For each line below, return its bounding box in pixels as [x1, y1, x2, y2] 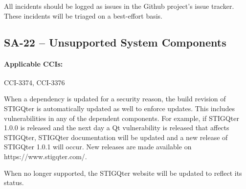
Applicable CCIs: [4, 58, 63, 69]
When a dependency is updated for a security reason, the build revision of [4, 94, 226, 104]
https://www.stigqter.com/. [4, 151, 87, 161]
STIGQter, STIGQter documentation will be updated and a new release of [4, 132, 228, 142]
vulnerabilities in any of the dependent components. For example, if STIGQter [4, 113, 239, 123]
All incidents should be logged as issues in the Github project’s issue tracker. [4, 1, 234, 11]
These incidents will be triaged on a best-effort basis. [4, 10, 162, 21]
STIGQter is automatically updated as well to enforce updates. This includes [4, 103, 235, 113]
